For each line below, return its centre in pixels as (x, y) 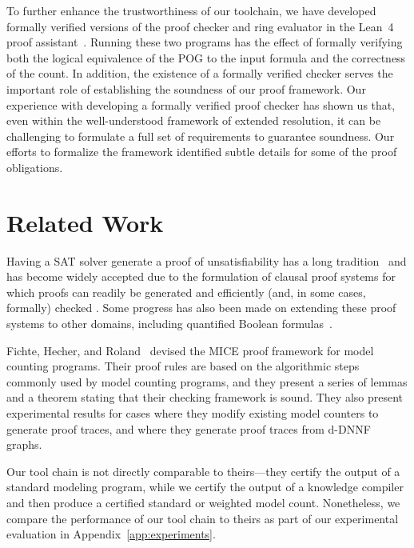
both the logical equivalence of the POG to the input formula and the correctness (206, 57)
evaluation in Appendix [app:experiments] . (111, 534)
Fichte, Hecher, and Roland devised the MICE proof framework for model (190, 350)
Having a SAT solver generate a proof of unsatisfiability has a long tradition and (207, 260)
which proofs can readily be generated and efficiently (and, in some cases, (186, 292)
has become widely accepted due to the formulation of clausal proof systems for (201, 276)
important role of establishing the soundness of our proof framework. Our (186, 88)
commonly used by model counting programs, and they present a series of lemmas (207, 381)
